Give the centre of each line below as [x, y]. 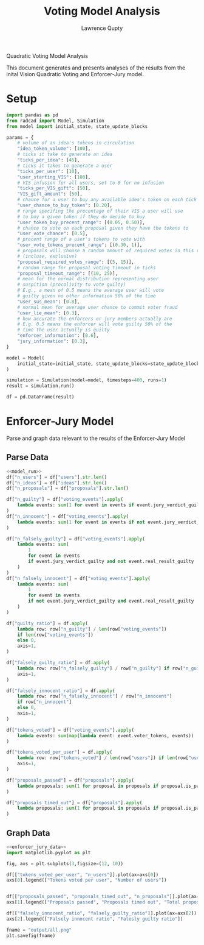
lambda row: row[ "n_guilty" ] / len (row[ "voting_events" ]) [92, 629]
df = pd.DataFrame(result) [40, 397]
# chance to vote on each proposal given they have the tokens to [103, 228]
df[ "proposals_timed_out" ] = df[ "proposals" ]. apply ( [74, 802]
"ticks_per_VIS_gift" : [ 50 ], [54, 188]
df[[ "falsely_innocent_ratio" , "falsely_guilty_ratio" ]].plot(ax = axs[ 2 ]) [102, 913]
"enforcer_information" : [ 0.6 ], [58, 336]
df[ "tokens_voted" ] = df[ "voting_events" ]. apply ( [70, 730]
